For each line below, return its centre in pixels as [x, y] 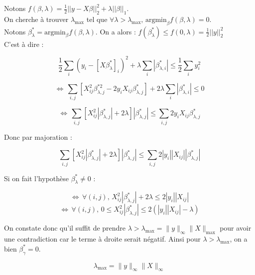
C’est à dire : [24, 44]
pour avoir [236, 228]
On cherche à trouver [36, 19]
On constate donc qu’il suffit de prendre [65, 228]
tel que [97, 19]
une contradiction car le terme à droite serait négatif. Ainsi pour [102, 239]
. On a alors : [116, 31]
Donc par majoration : [38, 137]
